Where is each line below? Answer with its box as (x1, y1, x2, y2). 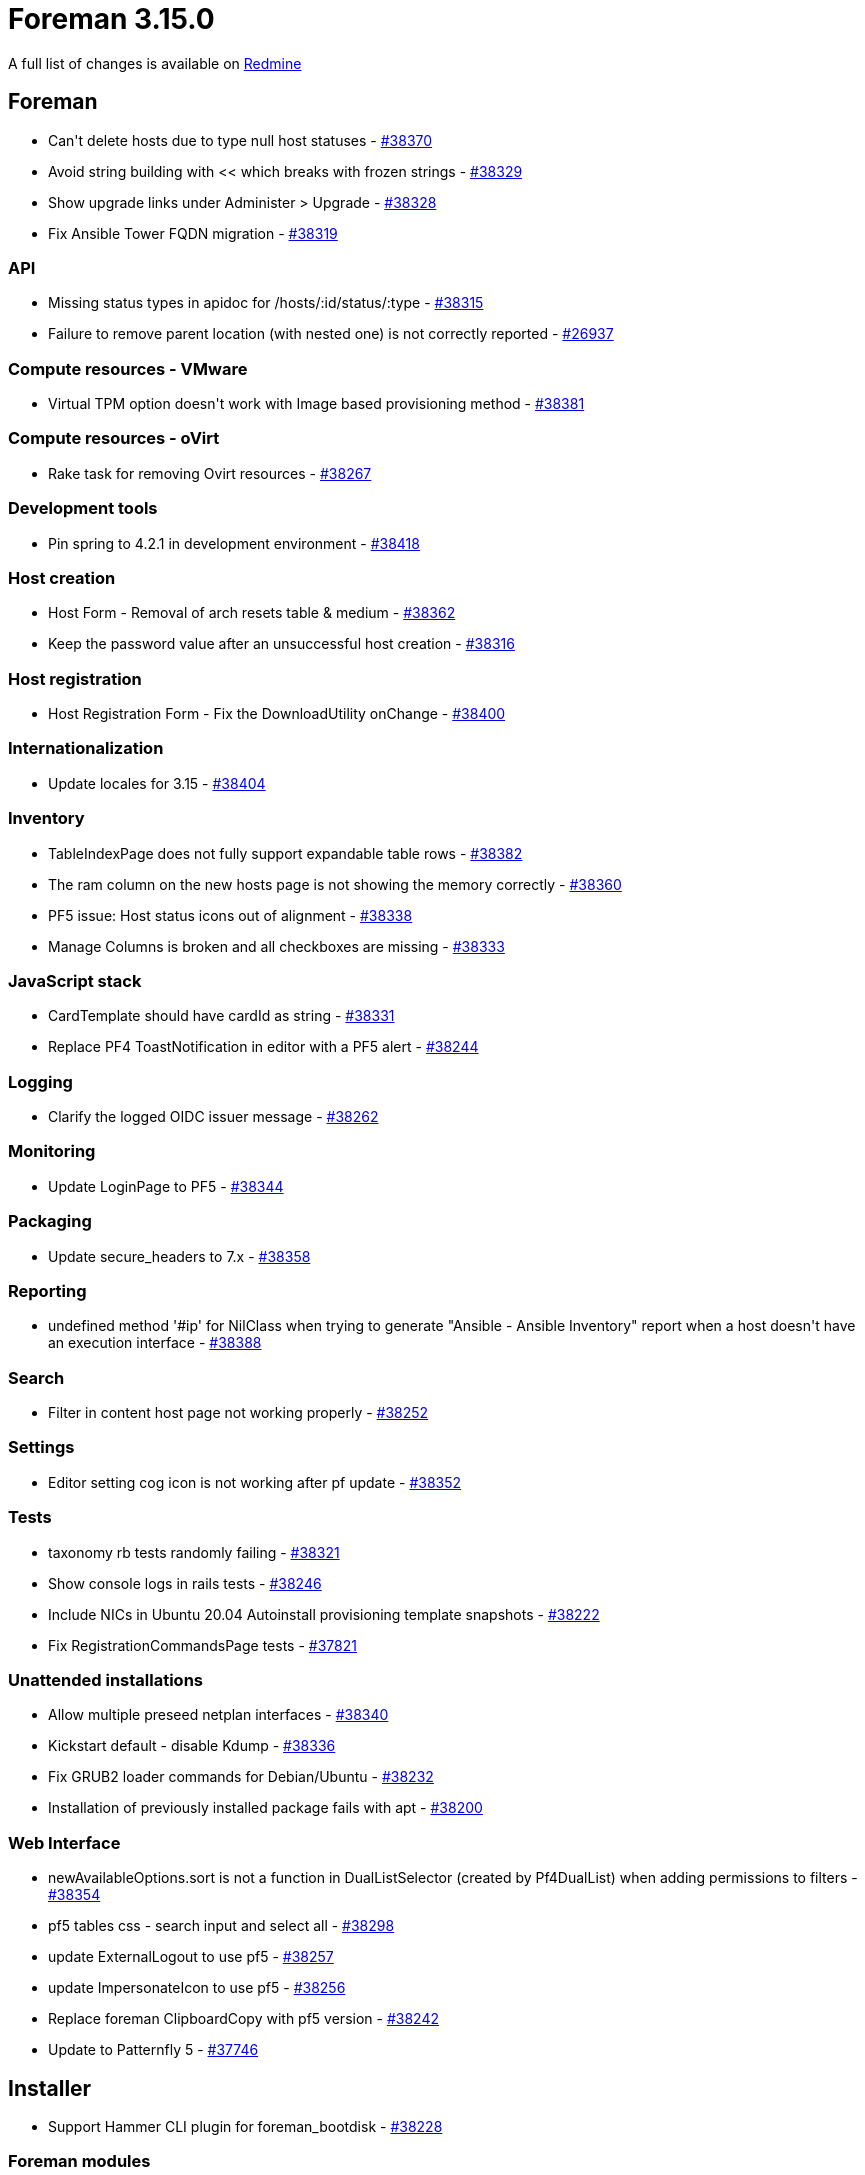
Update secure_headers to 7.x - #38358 (48, 1247, 311, 1265)
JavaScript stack (8, 970, 142, 991)
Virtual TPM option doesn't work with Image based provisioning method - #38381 (48, 395, 585, 413)
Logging (8, 1071, 73, 1092)
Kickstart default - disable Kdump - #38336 (48, 1737, 336, 1755)
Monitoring (8, 1141, 96, 1162)
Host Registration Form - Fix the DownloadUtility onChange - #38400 (48, 705, 506, 723)
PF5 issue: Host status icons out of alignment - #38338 (48, 906, 413, 924)
